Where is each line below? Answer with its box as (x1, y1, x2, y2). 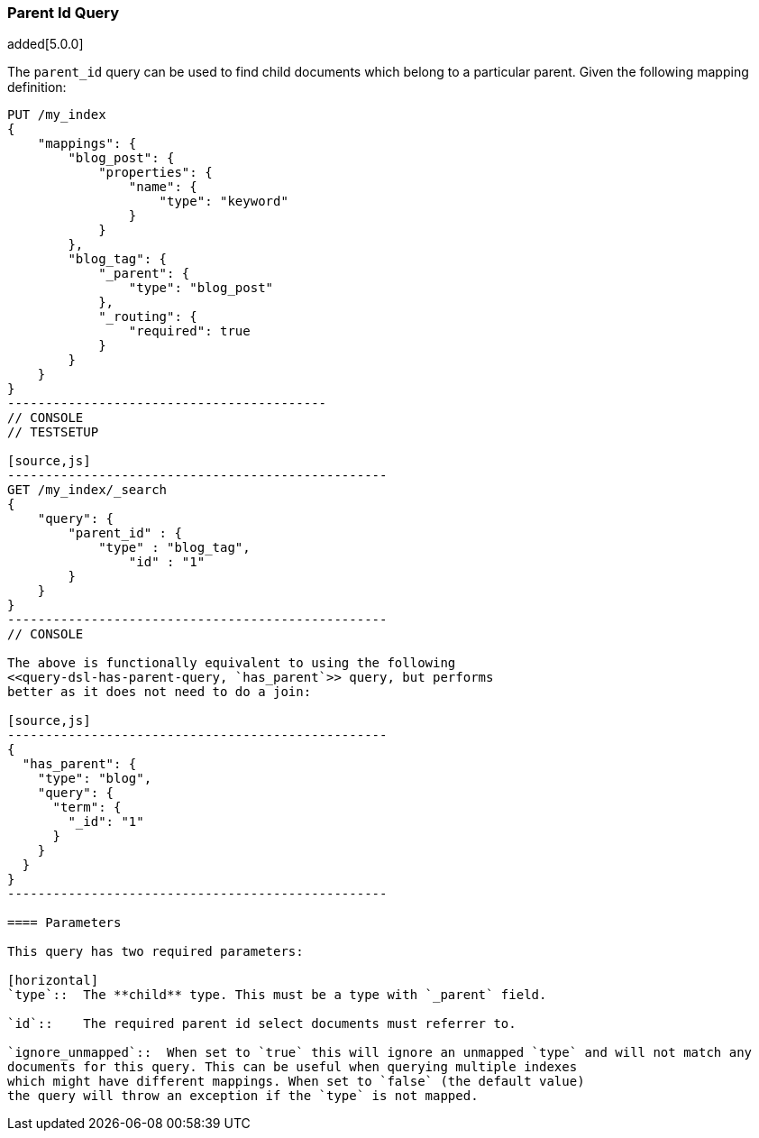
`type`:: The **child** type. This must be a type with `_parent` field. (7, 987, 547, 1003)
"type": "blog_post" (128, 280, 274, 296)
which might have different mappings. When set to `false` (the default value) (7, 1074, 585, 1089)
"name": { (128, 179, 197, 195)
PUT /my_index (7, 107, 106, 123)
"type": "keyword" (159, 194, 288, 209)
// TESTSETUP (7, 425, 99, 440)
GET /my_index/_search (7, 482, 168, 498)
